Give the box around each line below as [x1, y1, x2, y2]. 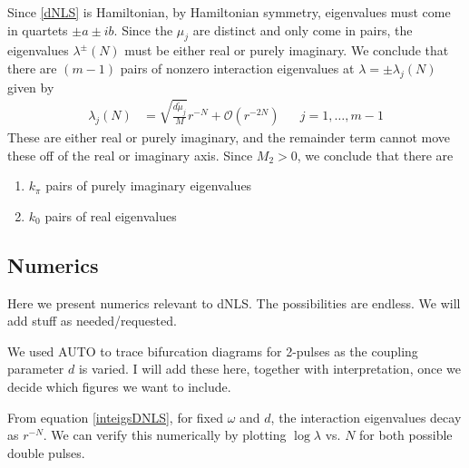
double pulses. [7, 443, 85, 462]
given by [7, 77, 54, 96]
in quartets [7, 20, 68, 39]
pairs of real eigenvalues [44, 206, 177, 225]
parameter [7, 359, 64, 378]
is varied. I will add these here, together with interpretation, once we [78, 359, 462, 378]
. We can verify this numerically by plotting [43, 425, 287, 444]
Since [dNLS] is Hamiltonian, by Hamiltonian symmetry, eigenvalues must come [7, 3, 451, 21]
